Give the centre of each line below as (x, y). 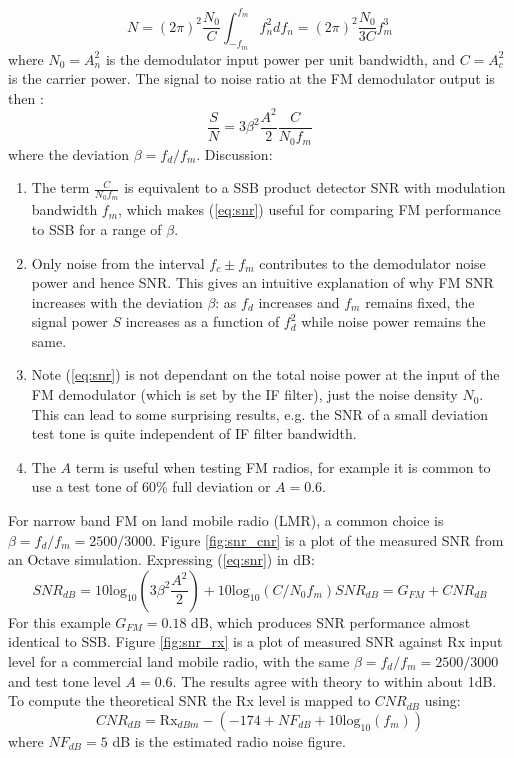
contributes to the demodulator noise (372, 262)
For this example (59, 621)
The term (60, 187)
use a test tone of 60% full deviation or (151, 486)
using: (442, 700)
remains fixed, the (420, 301)
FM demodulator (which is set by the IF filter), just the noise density (244, 394)
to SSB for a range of (96, 228)
